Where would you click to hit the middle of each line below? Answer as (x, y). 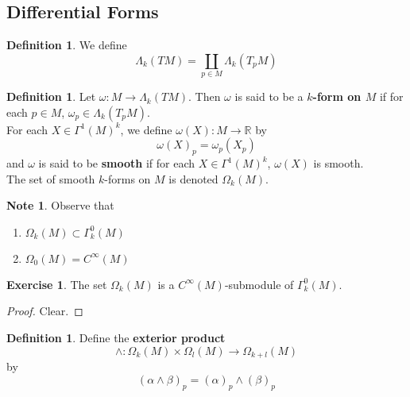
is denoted (193, 178)
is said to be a (269, 96)
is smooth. (338, 163)
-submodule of (259, 284)
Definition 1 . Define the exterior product (116, 338)
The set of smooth (51, 178)
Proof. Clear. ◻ (45, 311)
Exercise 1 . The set (57, 284)
